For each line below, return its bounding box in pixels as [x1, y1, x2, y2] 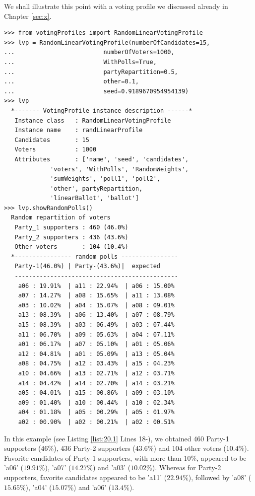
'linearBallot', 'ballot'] [50, 195, 139, 202]
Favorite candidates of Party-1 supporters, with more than [4, 452, 182, 463]
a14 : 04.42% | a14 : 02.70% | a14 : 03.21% [18, 379, 175, 387]
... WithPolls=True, [4, 58, 157, 66]
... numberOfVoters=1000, [4, 49, 175, 56]
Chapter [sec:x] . [4, 10, 52, 21]
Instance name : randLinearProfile [14, 127, 143, 134]
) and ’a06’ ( [73, 482, 112, 492]
